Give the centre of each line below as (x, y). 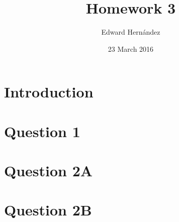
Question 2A (49, 171)
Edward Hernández (131, 32)
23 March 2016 (131, 48)
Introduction (49, 92)
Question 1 (42, 131)
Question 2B (48, 210)
